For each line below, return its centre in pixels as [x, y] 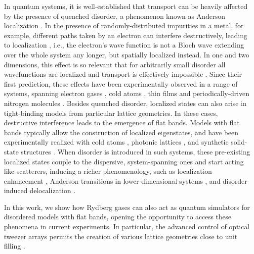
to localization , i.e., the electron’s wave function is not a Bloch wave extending [124, 45]
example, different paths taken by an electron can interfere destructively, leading [126, 35]
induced [16, 190]
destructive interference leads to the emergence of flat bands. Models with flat [122, 123]
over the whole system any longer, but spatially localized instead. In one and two [127, 54]
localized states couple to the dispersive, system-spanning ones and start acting [124, 161]
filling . [15, 246]
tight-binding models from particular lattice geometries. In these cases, [111, 113]
